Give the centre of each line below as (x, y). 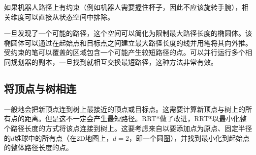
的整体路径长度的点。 (38, 147)
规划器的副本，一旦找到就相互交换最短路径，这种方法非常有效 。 (114, 62)
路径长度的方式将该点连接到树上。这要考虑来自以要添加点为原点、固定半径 (131, 128)
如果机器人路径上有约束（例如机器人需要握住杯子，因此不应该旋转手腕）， (123, 7)
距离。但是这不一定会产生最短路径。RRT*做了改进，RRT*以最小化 (132, 118)
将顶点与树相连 (40, 88)
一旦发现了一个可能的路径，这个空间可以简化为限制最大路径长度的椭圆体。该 (128, 33)
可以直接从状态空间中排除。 (69, 16)
